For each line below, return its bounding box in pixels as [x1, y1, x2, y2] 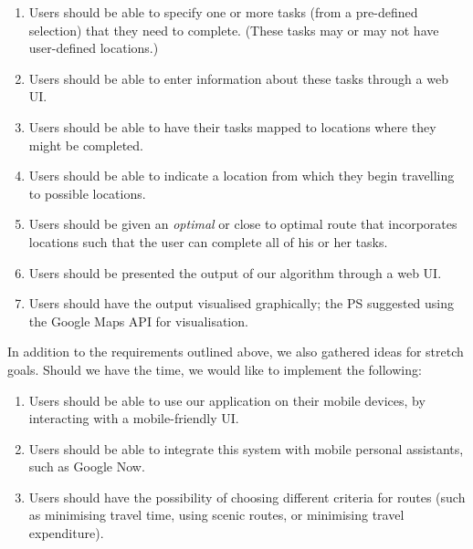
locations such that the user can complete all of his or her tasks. [28, 232, 388, 251]
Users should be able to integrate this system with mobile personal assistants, [28, 439, 464, 458]
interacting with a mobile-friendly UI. [28, 409, 239, 428]
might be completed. [28, 135, 144, 154]
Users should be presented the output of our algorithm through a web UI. [28, 263, 442, 282]
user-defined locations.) [28, 38, 159, 57]
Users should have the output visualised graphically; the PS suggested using [28, 294, 455, 313]
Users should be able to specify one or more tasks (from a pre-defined [28, 3, 418, 21]
